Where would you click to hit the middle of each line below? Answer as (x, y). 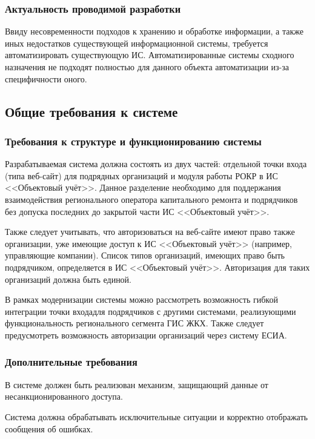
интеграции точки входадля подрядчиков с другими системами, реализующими (151, 311)
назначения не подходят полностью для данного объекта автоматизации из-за (147, 67)
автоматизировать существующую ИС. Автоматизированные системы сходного (150, 55)
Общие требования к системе (91, 111)
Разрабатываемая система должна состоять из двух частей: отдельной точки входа (156, 164)
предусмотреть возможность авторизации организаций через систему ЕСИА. (146, 335)
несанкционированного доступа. (64, 396)
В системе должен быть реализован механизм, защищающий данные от (137, 384)
